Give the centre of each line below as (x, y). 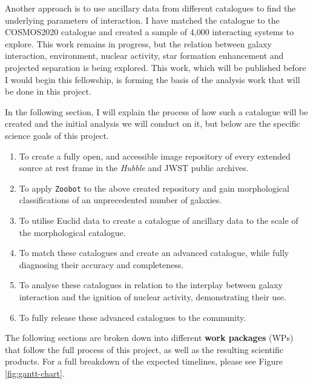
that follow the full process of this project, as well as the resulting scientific (144, 349)
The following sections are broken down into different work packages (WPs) (149, 338)
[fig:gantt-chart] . (35, 373)
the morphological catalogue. (72, 232)
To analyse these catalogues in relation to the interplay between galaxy (151, 285)
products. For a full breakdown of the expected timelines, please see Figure (144, 361)
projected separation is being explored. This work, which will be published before (156, 67)
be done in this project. (48, 91)
